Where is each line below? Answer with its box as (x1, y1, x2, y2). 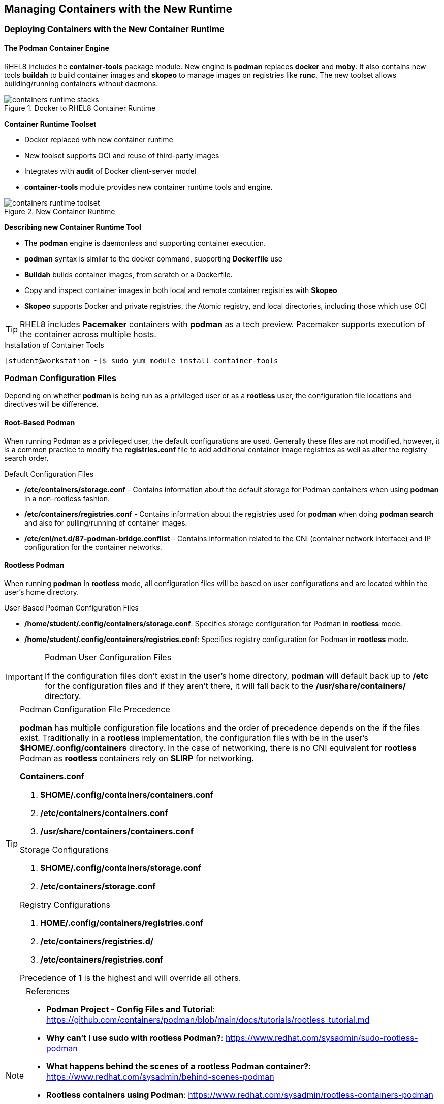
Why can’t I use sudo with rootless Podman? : (46, 1032, 224, 1043)
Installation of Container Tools (4, 340, 104, 350)
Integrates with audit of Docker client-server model (24, 166, 196, 176)
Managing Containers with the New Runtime (4, 3, 233, 15)
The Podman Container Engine (4, 44, 109, 53)
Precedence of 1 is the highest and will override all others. (20, 972, 241, 983)
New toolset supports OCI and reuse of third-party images (24, 151, 219, 160)
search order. (4, 453, 49, 462)
